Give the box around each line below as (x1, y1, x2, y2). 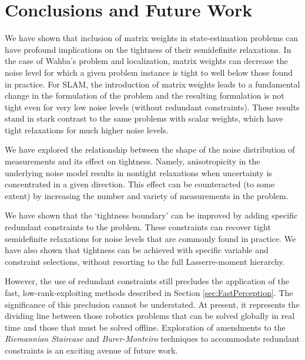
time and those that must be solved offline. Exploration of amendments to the (5, 321, 286, 333)
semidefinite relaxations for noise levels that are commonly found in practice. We (5, 232, 296, 244)
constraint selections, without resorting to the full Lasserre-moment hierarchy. (5, 255, 285, 267)
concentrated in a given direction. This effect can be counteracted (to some (5, 178, 275, 190)
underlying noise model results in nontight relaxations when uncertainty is (5, 166, 272, 179)
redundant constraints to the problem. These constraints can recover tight (5, 221, 271, 233)
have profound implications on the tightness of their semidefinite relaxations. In (5, 43, 291, 55)
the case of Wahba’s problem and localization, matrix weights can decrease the (5, 55, 288, 67)
